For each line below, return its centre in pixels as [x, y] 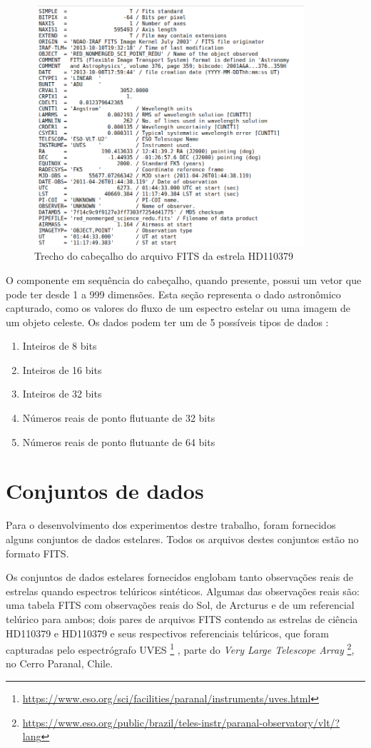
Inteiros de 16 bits [62, 369]
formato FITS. [37, 553]
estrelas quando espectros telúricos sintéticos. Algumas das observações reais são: [183, 591]
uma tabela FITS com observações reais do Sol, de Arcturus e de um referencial [180, 605]
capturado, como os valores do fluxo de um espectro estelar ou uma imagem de [178, 308]
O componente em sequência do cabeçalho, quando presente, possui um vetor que [184, 279]
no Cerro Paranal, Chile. [60, 663]
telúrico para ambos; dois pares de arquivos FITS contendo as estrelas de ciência [182, 618]
